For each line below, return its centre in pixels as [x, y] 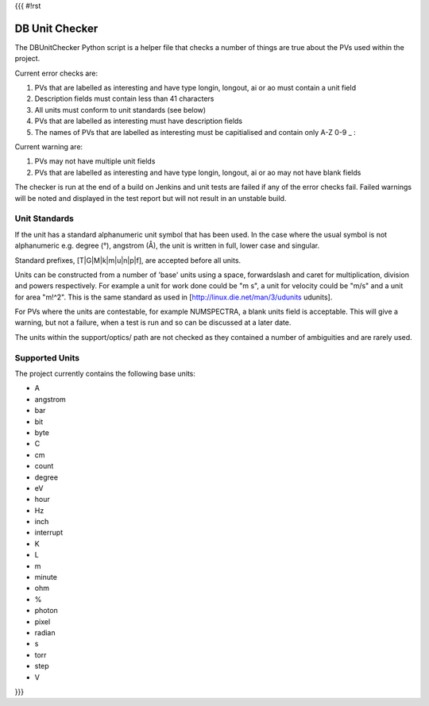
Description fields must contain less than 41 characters [124, 98]
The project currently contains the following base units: [105, 374]
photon [46, 611]
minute [46, 577]
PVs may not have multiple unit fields [95, 161]
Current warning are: [49, 147]
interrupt [49, 533]
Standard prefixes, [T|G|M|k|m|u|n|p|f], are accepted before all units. [128, 260]
